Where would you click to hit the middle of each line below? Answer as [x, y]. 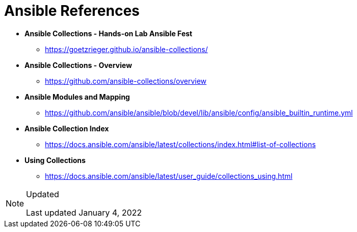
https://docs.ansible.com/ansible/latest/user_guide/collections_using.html [169, 176]
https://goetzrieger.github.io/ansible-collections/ [126, 49]
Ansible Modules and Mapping [77, 97]
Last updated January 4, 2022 [84, 212]
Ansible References [72, 11]
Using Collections [55, 160]
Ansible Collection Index [67, 128]
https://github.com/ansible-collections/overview [126, 81]
